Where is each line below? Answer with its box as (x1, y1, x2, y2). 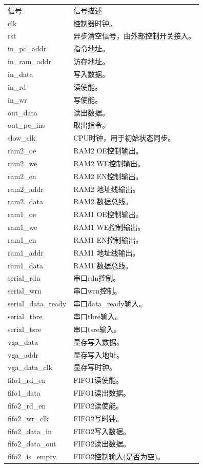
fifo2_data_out (8, 438, 56, 449)
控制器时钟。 (73, 17, 117, 28)
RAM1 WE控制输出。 (73, 222, 145, 232)
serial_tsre (8, 323, 42, 334)
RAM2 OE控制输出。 (73, 145, 143, 156)
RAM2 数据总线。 (73, 196, 133, 207)
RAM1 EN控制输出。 (73, 234, 143, 245)
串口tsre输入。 (73, 323, 121, 334)
